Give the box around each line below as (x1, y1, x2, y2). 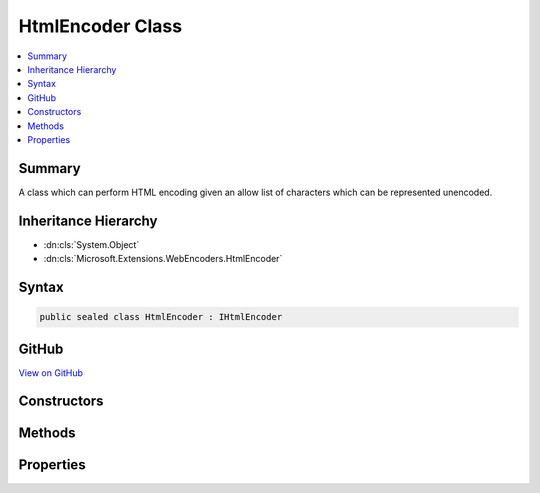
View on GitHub (18, 366, 84, 379)
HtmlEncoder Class (18, 15, 183, 37)
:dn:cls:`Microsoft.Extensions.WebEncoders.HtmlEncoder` (43, 253, 283, 265)
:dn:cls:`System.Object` (43, 238, 140, 250)
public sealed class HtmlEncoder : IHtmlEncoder (39, 311, 283, 323)
